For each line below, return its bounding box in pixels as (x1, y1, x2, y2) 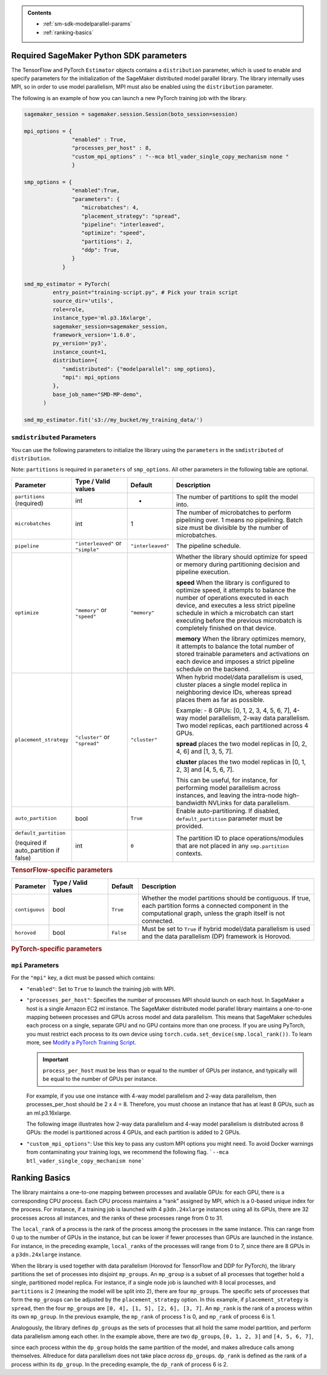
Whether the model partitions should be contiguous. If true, (141, 894, 311, 902)
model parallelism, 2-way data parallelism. (189, 714, 310, 722)
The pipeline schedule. (176, 542, 242, 550)
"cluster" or (75, 733, 110, 742)
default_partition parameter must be (176, 814, 283, 822)
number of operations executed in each (176, 593, 289, 602)
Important (42, 1056, 69, 1063)
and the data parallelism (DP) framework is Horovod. (141, 932, 292, 941)
